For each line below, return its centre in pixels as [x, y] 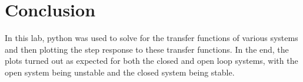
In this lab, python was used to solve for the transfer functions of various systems [151, 38]
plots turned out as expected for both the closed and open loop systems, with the [151, 61]
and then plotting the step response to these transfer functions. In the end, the [147, 49]
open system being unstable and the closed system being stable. [120, 72]
